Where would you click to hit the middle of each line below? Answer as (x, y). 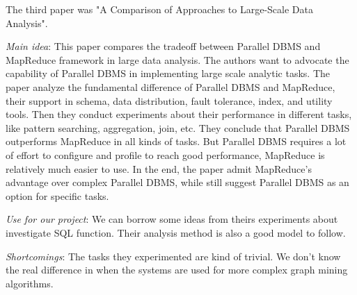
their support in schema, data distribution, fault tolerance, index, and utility (169, 100)
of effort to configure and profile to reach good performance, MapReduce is (165, 154)
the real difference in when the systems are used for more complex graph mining (177, 270)
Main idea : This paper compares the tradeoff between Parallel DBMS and (163, 46)
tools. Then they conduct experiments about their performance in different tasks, (179, 114)
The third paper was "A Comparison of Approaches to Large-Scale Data (159, 9)
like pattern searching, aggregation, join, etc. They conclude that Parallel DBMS (178, 127)
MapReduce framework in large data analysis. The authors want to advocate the (177, 59)
